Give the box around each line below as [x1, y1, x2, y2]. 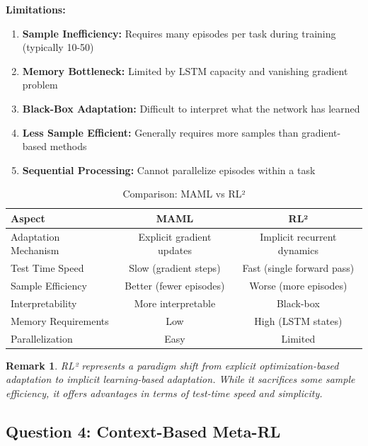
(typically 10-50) [22, 40, 94, 55]
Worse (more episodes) [249, 278, 347, 293]
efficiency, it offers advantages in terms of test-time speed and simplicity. [6, 385, 323, 400]
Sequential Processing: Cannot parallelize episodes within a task [22, 162, 316, 177]
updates [157, 243, 192, 258]
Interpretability [11, 295, 77, 310]
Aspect [11, 210, 45, 225]
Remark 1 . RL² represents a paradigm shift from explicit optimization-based [6, 358, 339, 372]
